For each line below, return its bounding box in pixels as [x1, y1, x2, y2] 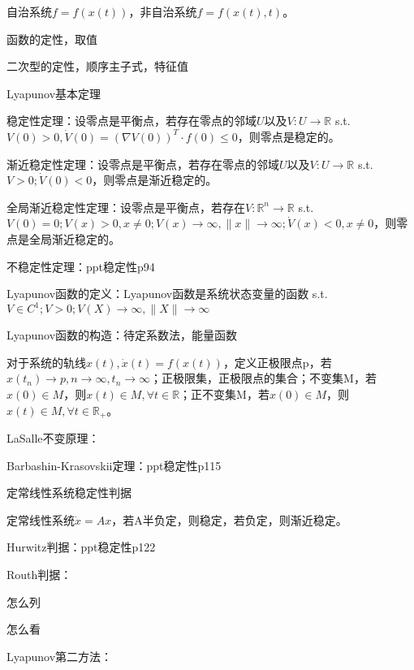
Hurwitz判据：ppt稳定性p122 [6, 538, 156, 555]
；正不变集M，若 [179, 386, 270, 402]
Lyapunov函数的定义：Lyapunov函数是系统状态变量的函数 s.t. [6, 285, 328, 302]
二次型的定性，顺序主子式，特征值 [6, 58, 188, 75]
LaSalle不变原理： [6, 430, 100, 447]
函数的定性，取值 [6, 30, 97, 47]
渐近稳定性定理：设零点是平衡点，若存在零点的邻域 [6, 155, 279, 172]
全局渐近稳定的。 [28, 230, 120, 247]
